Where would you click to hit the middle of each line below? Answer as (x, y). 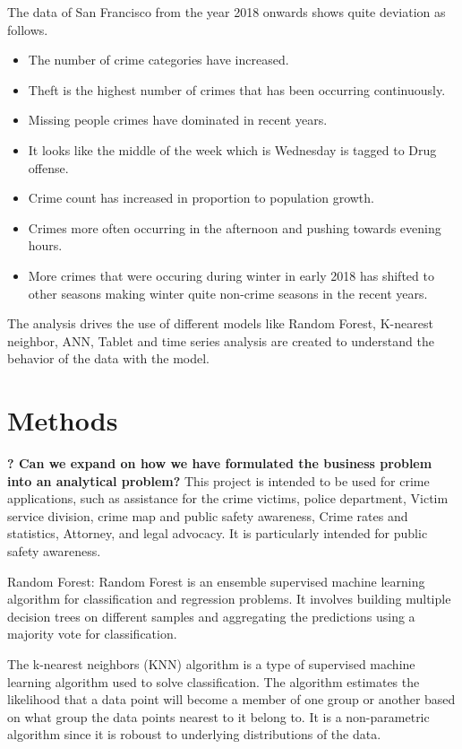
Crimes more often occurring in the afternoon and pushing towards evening (235, 227)
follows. (28, 29)
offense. (48, 167)
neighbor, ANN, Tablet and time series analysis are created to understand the (221, 340)
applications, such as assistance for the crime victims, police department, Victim (228, 498)
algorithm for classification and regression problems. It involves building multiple (229, 599)
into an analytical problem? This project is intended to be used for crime (218, 480)
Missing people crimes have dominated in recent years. (178, 120)
